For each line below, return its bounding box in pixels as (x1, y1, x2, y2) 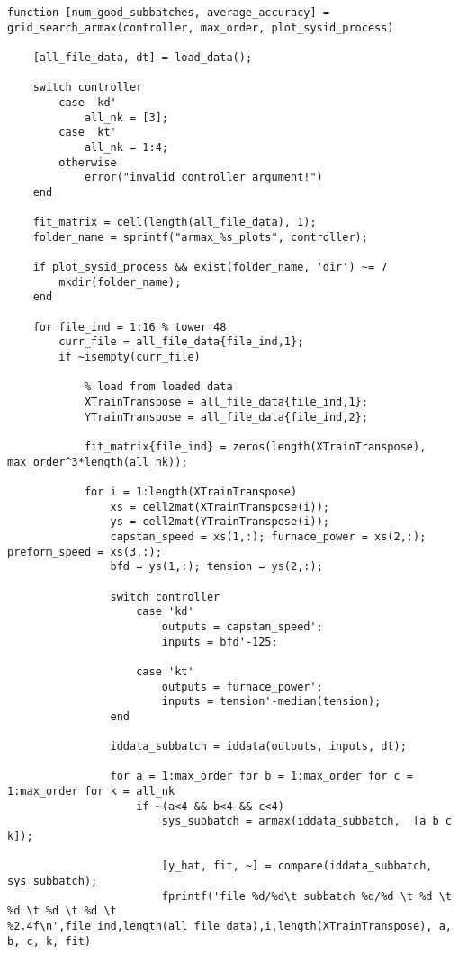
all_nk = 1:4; (84, 140, 168, 154)
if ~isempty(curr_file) (58, 351, 201, 364)
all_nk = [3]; (84, 111, 168, 124)
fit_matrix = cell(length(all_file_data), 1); (32, 216, 317, 229)
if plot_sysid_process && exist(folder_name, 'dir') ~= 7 (32, 261, 388, 274)
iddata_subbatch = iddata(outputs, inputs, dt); (110, 740, 407, 753)
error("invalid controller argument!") (84, 171, 323, 184)
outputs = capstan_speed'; (161, 620, 323, 633)
